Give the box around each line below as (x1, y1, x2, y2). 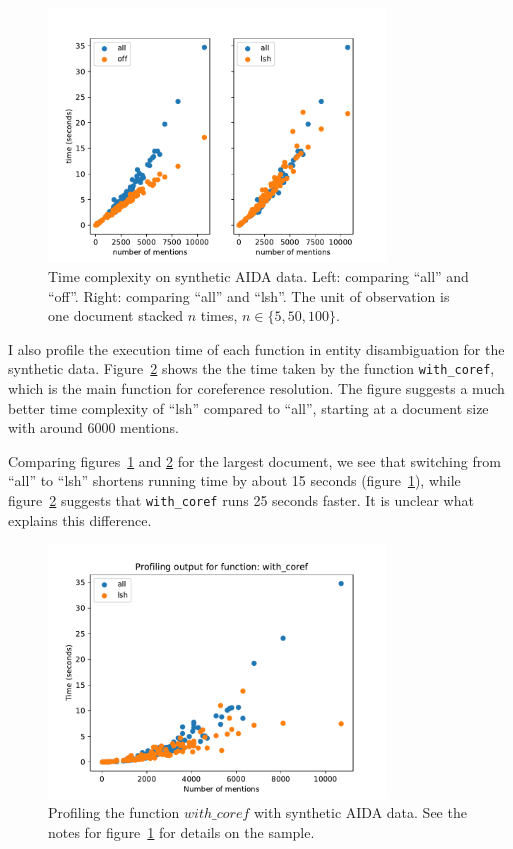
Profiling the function (48, 802, 180, 823)
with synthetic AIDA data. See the (253, 802, 467, 823)
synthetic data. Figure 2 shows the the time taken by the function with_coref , (8, 358, 495, 379)
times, (200, 305, 238, 326)
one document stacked (48, 305, 184, 326)
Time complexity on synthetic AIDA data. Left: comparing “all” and (48, 265, 469, 286)
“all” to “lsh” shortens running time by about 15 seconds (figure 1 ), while (8, 470, 461, 491)
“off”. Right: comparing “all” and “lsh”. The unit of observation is (48, 285, 450, 306)
